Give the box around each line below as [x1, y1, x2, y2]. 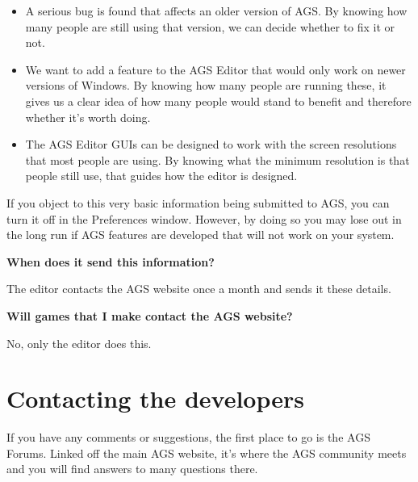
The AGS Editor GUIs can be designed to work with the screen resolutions [25, 136, 397, 153]
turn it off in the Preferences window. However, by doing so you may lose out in [6, 210, 402, 227]
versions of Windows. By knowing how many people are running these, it [25, 77, 387, 94]
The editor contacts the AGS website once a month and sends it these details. [6, 280, 391, 297]
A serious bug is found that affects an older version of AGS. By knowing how [25, 2, 408, 19]
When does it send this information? [6, 253, 215, 270]
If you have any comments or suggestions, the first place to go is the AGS [6, 429, 370, 446]
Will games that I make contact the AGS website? [6, 307, 293, 324]
